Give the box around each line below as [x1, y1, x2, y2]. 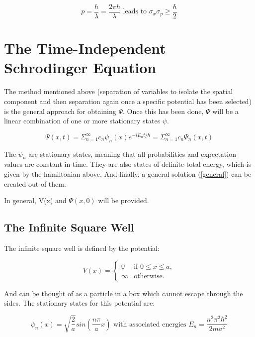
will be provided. [98, 195, 149, 206]
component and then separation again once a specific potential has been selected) [4, 96, 252, 106]
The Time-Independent [4, 38, 166, 58]
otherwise [134, 272, 163, 280]
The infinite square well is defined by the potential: [4, 243, 160, 253]
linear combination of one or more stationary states [4, 115, 161, 126]
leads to [123, 8, 147, 15]
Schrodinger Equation [4, 57, 157, 78]
